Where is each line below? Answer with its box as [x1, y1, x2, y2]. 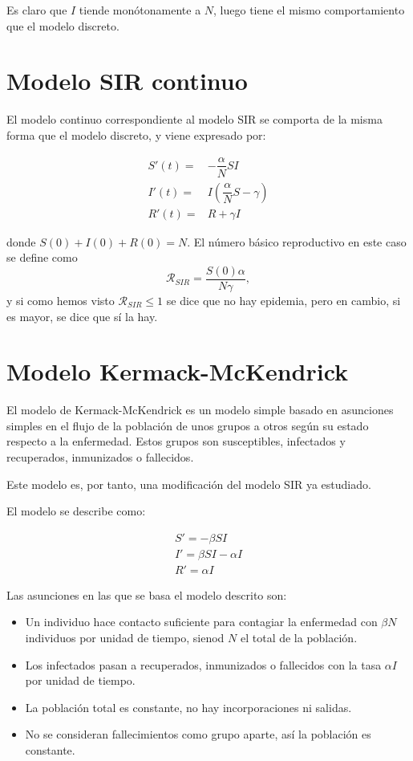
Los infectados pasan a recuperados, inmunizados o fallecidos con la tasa [25, 656, 382, 673]
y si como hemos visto [6, 291, 115, 308]
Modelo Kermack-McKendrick [6, 355, 349, 388]
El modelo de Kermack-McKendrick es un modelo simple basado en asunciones [6, 401, 394, 418]
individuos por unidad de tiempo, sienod [25, 629, 225, 646]
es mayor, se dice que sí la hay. [6, 307, 158, 324]
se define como [6, 249, 78, 266]
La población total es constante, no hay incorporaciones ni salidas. [25, 698, 352, 715]
